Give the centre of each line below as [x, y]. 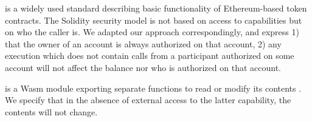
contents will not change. [51, 111]
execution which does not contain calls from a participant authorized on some [150, 56]
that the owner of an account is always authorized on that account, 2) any [143, 43]
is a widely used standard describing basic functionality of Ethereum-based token [156, 8]
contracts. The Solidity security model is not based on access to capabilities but [154, 20]
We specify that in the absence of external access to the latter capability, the [148, 100]
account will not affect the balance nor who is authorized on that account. [143, 67]
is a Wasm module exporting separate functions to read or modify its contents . [153, 88]
